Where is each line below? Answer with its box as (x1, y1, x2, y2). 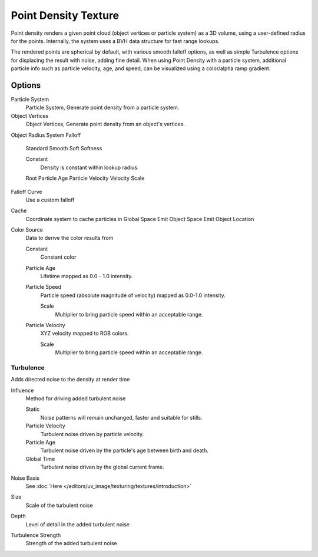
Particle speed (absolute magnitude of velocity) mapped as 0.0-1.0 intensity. (40, 292, 226, 299)
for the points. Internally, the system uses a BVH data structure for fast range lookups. (11, 37, 220, 44)
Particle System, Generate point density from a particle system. (25, 104, 180, 111)
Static (25, 406, 40, 413)
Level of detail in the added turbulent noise (25, 520, 130, 528)
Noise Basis (11, 474, 40, 482)
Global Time (25, 455, 55, 462)
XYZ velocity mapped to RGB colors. (40, 330, 129, 337)
